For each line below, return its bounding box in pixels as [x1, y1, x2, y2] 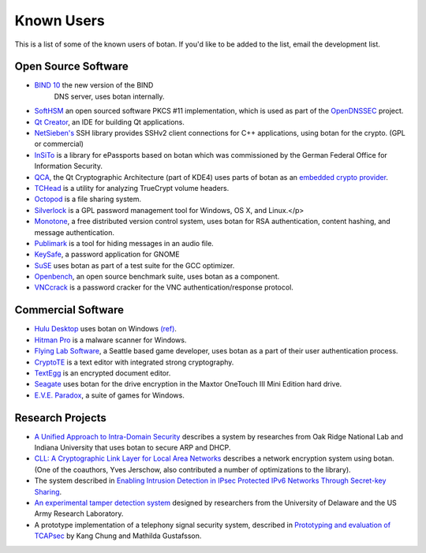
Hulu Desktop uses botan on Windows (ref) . [34, 324, 177, 334]
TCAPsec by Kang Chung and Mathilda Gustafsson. [34, 531, 202, 540]
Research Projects [14, 411, 106, 424]
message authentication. [34, 227, 114, 237]
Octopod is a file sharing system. [34, 194, 142, 204]
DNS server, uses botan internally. [54, 92, 165, 101]
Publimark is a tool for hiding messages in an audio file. [34, 238, 215, 248]
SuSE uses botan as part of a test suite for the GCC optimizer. [34, 260, 235, 270]
